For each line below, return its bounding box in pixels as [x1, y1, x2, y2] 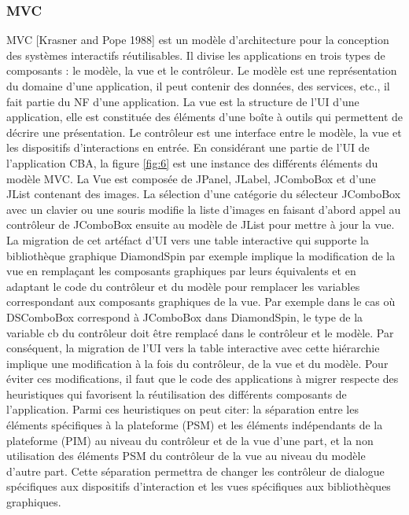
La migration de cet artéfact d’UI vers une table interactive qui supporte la [6, 231, 369, 248]
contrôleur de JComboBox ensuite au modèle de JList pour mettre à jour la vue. [6, 216, 395, 233]
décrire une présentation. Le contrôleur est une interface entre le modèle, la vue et [6, 123, 402, 140]
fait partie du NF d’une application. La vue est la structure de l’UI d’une [6, 93, 359, 109]
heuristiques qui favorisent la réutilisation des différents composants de [6, 385, 347, 402]
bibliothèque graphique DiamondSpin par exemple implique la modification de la [6, 247, 396, 263]
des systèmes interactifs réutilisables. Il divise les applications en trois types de [6, 46, 385, 63]
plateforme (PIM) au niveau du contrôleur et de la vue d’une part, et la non [6, 432, 374, 448]
